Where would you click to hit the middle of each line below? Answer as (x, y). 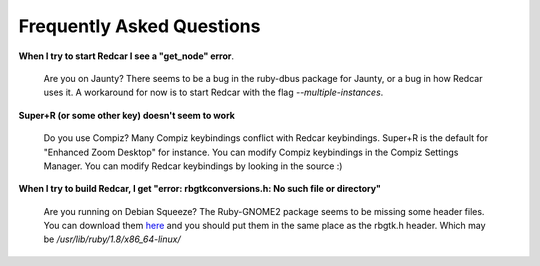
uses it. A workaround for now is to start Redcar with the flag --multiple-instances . (213, 92)
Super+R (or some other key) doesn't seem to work (126, 115)
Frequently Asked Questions (139, 26)
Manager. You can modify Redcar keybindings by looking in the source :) (193, 166)
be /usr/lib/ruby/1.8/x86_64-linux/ (112, 239)
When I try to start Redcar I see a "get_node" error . (126, 56)
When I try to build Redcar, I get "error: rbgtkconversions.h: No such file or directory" (200, 189)
